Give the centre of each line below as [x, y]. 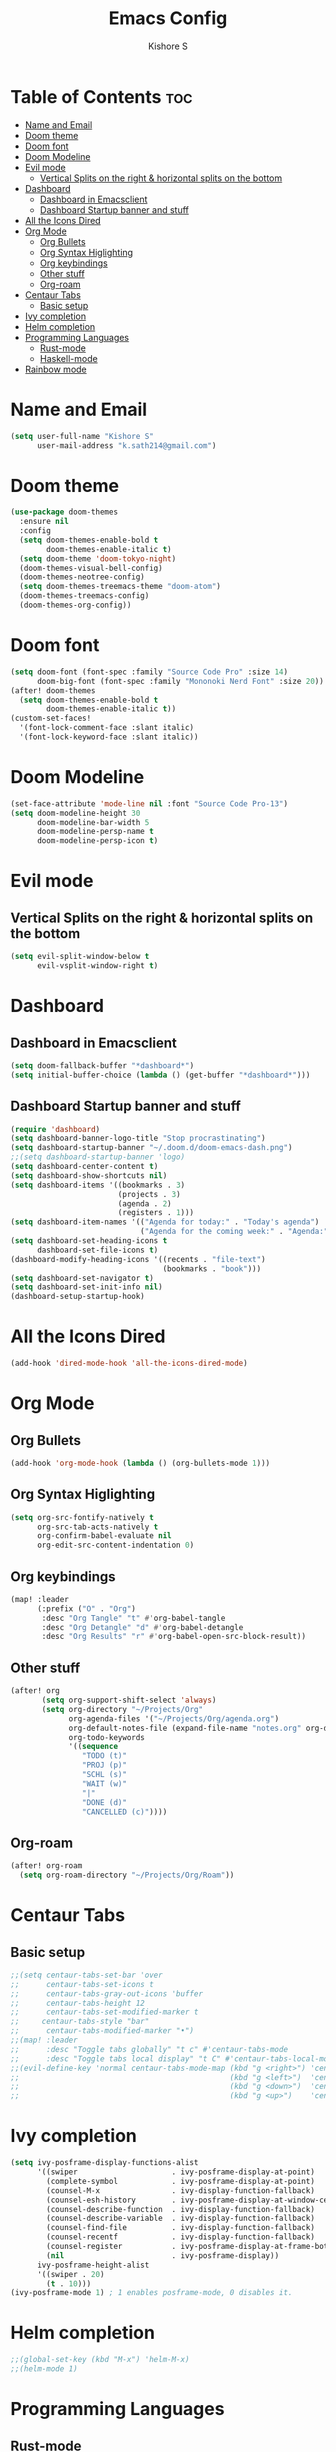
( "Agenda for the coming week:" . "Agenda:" [234, 1232]
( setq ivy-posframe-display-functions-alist [104, 2163]
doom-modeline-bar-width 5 [93, 822]
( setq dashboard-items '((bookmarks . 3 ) [98, 1185]
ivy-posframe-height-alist [93, 2265]
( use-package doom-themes [64, 512]
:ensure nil [44, 522]
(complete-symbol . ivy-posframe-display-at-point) [180, 2181]
